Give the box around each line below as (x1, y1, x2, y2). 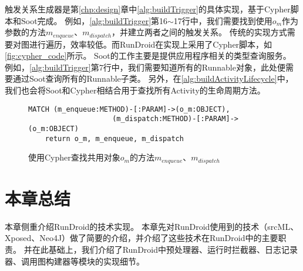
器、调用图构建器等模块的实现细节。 (5, 255, 144, 267)
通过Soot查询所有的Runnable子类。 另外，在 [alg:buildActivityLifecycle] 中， (12, 72, 294, 85)
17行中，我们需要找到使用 (173, 14, 272, 26)
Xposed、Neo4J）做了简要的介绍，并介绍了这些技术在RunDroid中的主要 (5, 232, 278, 244)
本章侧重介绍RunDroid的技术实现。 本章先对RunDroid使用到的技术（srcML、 (5, 220, 299, 232)
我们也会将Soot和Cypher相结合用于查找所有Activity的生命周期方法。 (5, 84, 265, 96)
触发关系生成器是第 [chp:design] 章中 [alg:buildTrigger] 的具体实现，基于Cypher (5, 3, 291, 15)
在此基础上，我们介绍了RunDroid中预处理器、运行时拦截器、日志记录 (32, 243, 298, 255)
